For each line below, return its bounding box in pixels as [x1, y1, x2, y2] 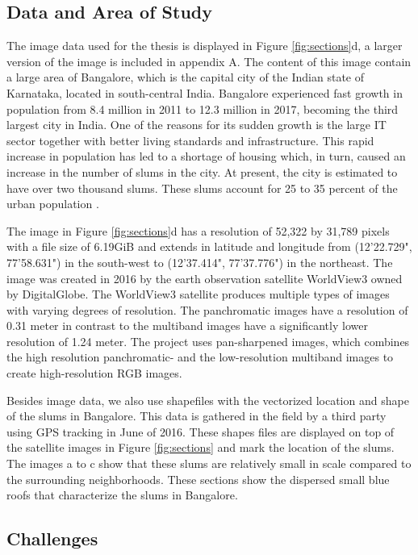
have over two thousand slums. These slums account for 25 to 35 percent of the [6, 179, 398, 196]
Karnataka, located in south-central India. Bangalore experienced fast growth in [6, 84, 403, 101]
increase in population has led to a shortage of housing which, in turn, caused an [6, 148, 406, 165]
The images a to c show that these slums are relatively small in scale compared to [6, 455, 412, 472]
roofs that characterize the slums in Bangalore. [6, 486, 238, 503]
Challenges [6, 526, 98, 551]
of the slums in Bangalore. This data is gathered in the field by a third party [6, 407, 387, 424]
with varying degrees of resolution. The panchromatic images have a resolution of [6, 301, 408, 318]
